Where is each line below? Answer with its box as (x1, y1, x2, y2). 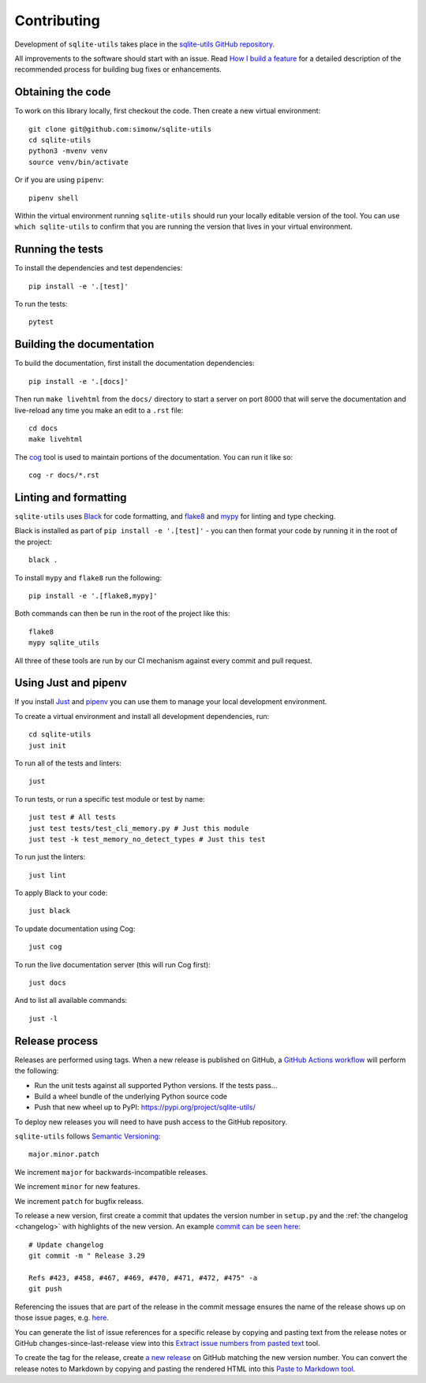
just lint (28, 870, 66, 879)
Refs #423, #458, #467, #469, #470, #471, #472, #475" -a (28, 1273, 258, 1282)
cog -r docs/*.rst (28, 471, 100, 480)
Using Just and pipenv (14, 677, 128, 690)
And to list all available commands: (14, 996, 128, 1005)
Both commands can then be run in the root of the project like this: (14, 609, 230, 618)
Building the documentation (14, 337, 155, 351)
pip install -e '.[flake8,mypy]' (28, 591, 158, 600)
